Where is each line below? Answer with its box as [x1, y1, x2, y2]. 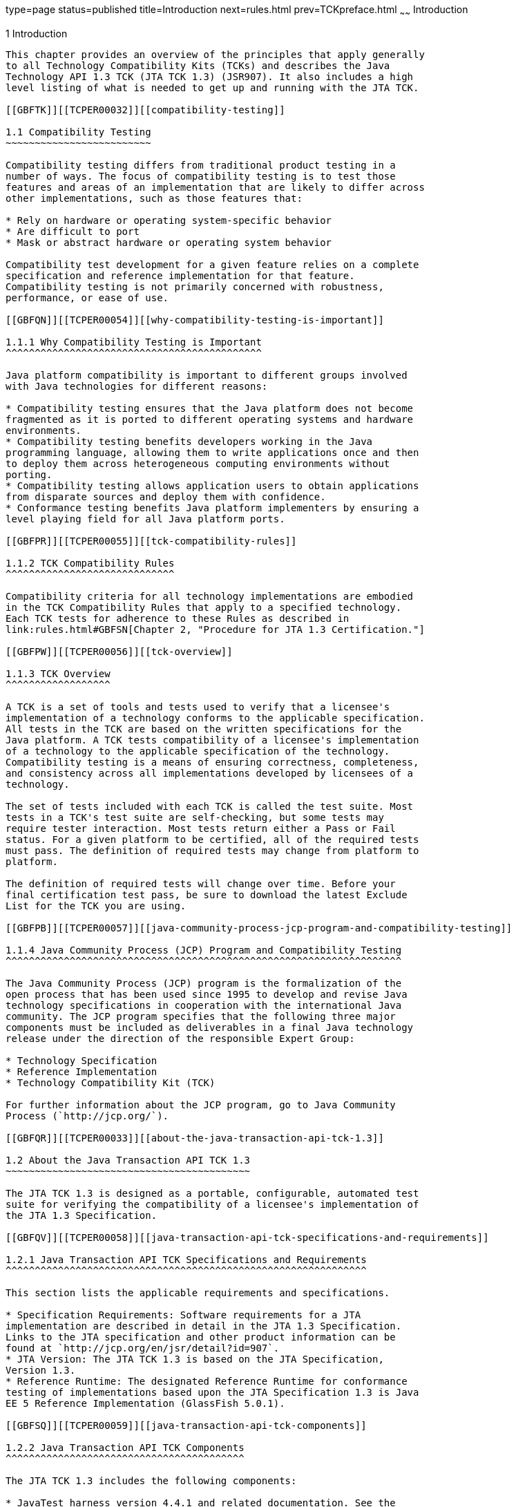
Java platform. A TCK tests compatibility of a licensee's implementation [6, 734, 419, 746]
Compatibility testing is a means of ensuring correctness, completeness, [6, 756, 419, 768]
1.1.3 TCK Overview [6, 667, 111, 679]
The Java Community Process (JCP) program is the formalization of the [6, 977, 402, 989]
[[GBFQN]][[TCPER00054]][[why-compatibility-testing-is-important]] [6, 314, 384, 325]
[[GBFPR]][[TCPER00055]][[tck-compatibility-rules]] [6, 535, 297, 547]
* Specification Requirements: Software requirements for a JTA [6, 1309, 361, 1320]
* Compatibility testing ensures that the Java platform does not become [6, 402, 414, 414]
